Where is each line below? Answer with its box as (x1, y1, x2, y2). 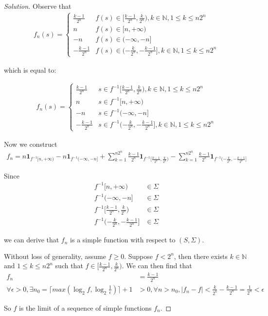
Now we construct (4, 139, 57, 149)
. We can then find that (122, 260, 192, 271)
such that (55, 260, 83, 271)
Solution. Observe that (4, 1, 71, 11)
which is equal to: (4, 65, 56, 75)
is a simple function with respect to (70, 235, 176, 245)
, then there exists (174, 251, 228, 261)
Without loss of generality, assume (4, 251, 106, 261)
